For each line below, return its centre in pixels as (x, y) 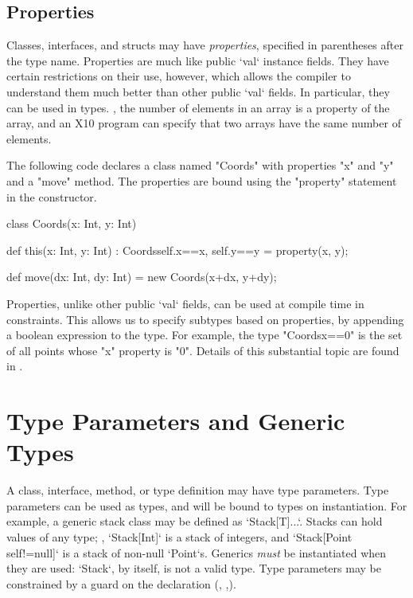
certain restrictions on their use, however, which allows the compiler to (179, 76)
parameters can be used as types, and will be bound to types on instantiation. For (207, 505)
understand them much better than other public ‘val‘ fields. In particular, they (198, 91)
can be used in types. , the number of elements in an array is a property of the (198, 107)
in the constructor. (52, 196)
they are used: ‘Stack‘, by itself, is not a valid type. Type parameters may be (194, 568)
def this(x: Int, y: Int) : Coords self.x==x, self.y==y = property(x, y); (177, 250)
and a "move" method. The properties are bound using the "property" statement (202, 180)
